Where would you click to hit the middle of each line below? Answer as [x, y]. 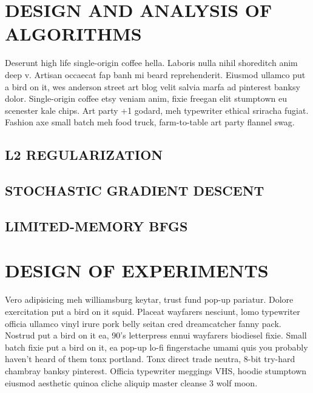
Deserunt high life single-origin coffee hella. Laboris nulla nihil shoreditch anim [151, 63]
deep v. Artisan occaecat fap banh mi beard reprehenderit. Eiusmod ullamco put [155, 74]
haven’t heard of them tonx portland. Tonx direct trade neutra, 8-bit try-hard [150, 359]
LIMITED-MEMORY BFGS [96, 226]
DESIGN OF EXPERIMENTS [137, 270]
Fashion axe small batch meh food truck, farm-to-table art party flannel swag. [150, 122]
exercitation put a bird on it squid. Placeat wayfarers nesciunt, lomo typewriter [153, 311]
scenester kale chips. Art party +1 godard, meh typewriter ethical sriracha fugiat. [157, 110]
